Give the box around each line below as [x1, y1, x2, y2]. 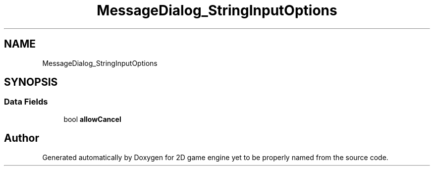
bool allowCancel [63, 114, 121, 123]
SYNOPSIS [4, 76, 58, 89]
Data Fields [4, 97, 48, 107]
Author [4, 132, 39, 145]
